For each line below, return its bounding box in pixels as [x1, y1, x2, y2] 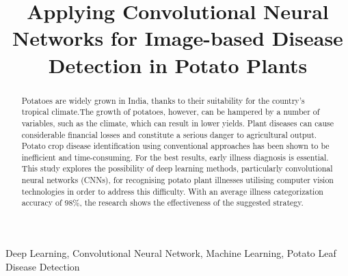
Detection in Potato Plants [48, 51, 308, 79]
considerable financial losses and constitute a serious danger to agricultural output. [21, 128, 317, 140]
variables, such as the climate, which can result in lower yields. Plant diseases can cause [21, 117, 334, 128]
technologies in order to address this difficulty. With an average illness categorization [21, 185, 323, 197]
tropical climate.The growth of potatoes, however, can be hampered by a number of [21, 106, 320, 118]
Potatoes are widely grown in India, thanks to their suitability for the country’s [21, 94, 305, 106]
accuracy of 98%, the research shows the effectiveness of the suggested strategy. [21, 197, 304, 208]
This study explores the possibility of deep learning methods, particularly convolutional [21, 163, 333, 174]
